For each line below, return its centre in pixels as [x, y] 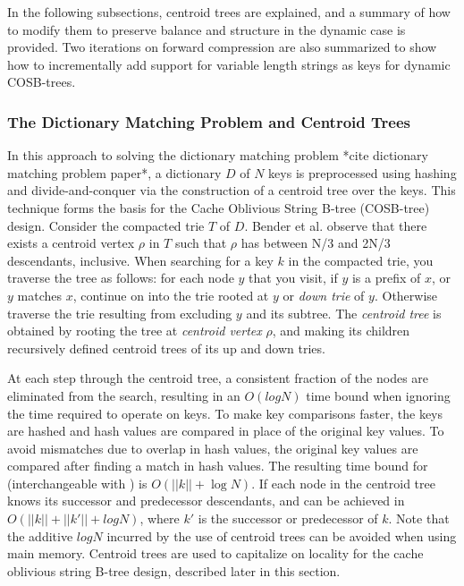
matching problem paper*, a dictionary [114, 172]
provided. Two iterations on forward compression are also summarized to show [222, 47]
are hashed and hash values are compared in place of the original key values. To [226, 431]
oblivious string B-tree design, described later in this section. [174, 570]
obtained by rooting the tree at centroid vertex [135, 331]
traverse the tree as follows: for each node [121, 278]
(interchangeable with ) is [77, 483]
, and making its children [341, 331]
